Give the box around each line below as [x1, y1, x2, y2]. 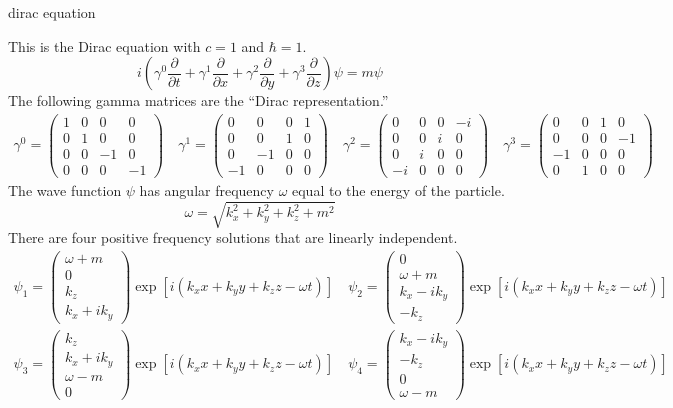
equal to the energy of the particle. [292, 180, 505, 200]
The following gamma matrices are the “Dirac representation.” [8, 90, 389, 111]
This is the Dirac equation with [8, 35, 201, 56]
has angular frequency [139, 180, 274, 200]
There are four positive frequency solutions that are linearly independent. [8, 227, 458, 248]
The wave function [8, 180, 122, 200]
